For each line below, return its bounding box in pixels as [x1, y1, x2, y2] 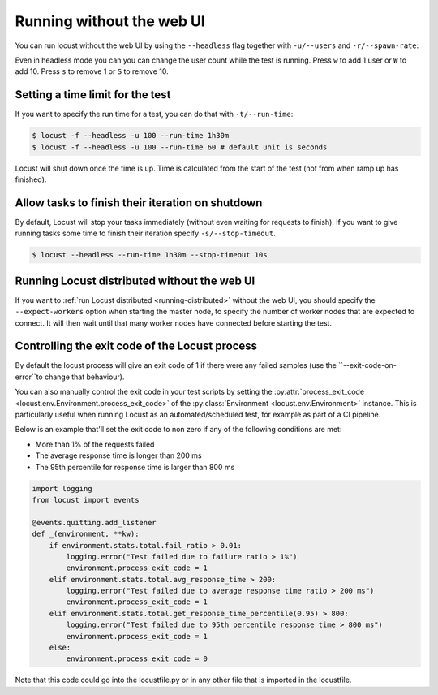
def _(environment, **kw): [32, 529, 140, 539]
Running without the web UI [15, 12, 206, 30]
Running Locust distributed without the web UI [15, 274, 255, 287]
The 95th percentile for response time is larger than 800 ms [35, 462, 235, 472]
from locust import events [32, 495, 140, 504]
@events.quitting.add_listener [32, 518, 157, 527]
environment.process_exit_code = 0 [66, 654, 208, 663]
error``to [15, 372, 44, 382]
